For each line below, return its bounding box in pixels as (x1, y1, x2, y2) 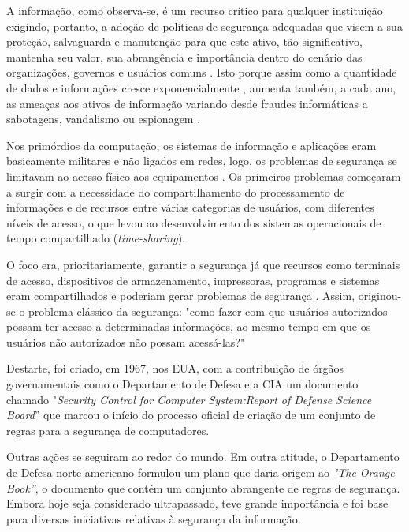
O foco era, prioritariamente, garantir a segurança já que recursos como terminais (6, 256, 400, 272)
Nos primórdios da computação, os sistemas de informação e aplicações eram (6, 137, 377, 153)
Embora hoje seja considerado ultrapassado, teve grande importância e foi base (6, 495, 389, 511)
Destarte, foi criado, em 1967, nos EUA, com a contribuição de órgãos (6, 360, 344, 377)
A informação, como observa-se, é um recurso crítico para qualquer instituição (6, 2, 383, 18)
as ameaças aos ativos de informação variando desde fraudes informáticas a (6, 95, 368, 111)
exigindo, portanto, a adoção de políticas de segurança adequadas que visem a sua (6, 17, 403, 34)
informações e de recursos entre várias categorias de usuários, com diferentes (6, 199, 374, 215)
